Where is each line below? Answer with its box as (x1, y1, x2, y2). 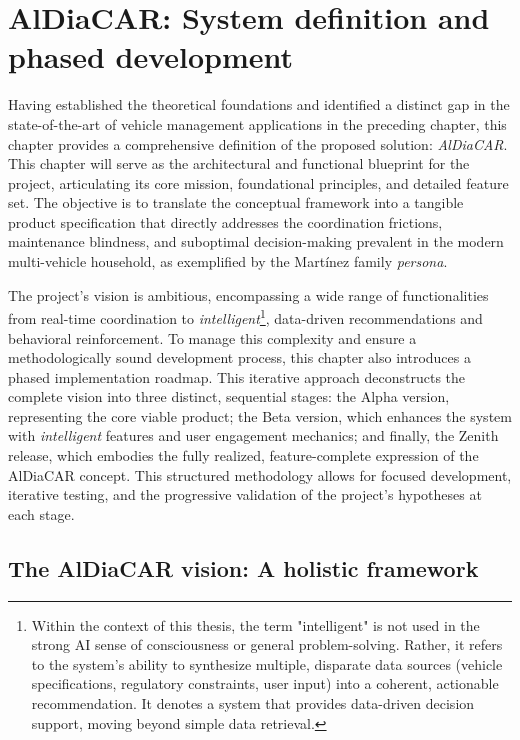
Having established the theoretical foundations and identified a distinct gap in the (8, 94, 510, 115)
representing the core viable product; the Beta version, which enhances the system (8, 405, 512, 426)
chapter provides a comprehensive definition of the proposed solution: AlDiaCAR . (8, 133, 508, 154)
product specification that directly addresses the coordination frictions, (8, 211, 443, 232)
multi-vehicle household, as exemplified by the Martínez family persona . (8, 251, 448, 272)
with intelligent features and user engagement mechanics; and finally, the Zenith (8, 425, 499, 446)
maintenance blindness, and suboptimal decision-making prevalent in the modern (8, 231, 504, 252)
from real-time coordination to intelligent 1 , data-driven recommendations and (8, 305, 483, 328)
